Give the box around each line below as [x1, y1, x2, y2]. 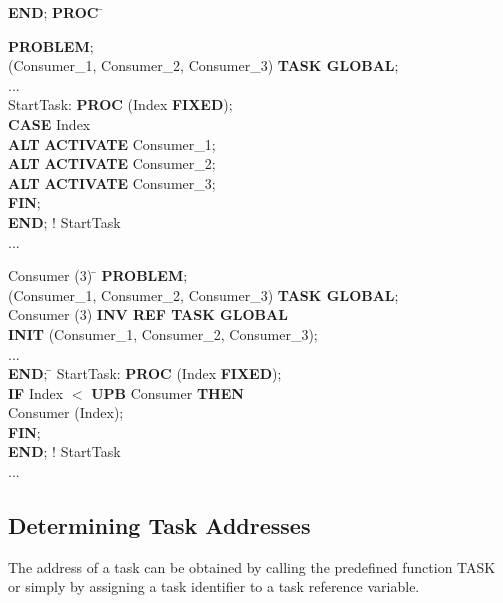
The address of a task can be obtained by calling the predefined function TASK [8, 556, 496, 577]
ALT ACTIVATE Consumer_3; [8, 172, 216, 193]
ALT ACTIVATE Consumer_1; [8, 133, 216, 154]
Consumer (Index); [8, 402, 124, 423]
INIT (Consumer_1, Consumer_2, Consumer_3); [8, 323, 318, 344]
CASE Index [8, 113, 91, 134]
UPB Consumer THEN [91, 382, 244, 403]
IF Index [8, 382, 64, 403]
